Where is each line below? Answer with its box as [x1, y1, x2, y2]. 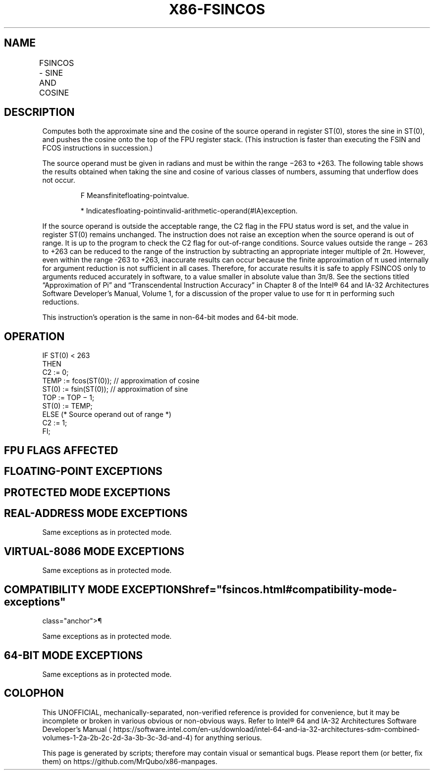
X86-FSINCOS [168, 1, 266, 18]
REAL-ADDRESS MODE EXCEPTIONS [4, 507, 188, 519]
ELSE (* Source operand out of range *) [42, 410, 171, 419]
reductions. [42, 298, 79, 307]
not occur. [42, 176, 75, 185]
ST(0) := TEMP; [42, 402, 93, 411]
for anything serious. [194, 733, 262, 742]
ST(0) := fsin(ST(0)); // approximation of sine [42, 385, 188, 394]
